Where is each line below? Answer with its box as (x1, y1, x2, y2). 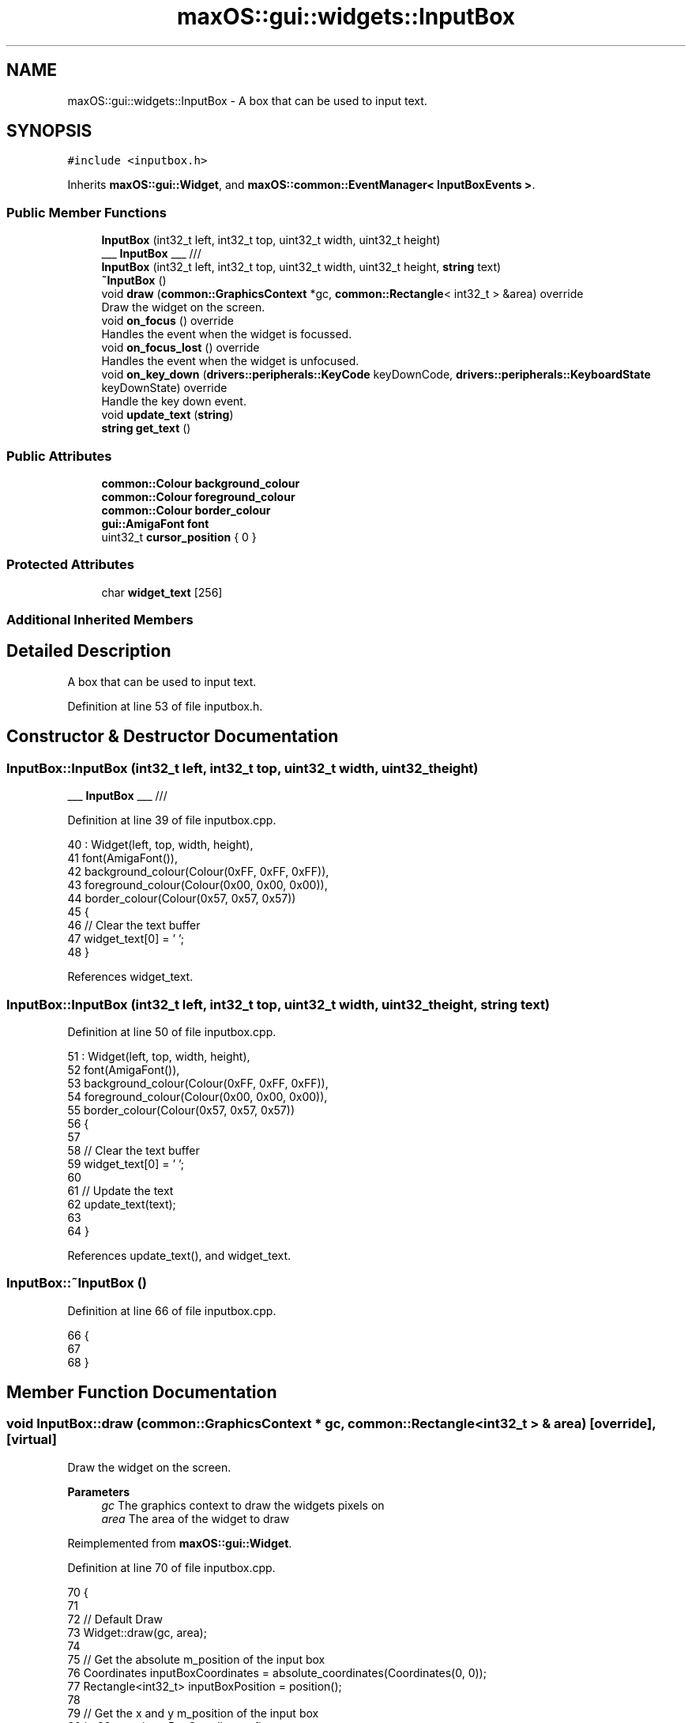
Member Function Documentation (6, 1382, 277, 1403)
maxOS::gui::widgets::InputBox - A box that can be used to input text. (67, 93, 427, 107)
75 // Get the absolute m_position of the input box (67, 1652, 325, 1666)
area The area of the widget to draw (101, 1511, 290, 1525)
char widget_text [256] (101, 585, 223, 599)
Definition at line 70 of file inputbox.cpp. (67, 1560, 276, 1574)
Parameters (67, 1484, 130, 1499)
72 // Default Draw (67, 1612, 163, 1626)
